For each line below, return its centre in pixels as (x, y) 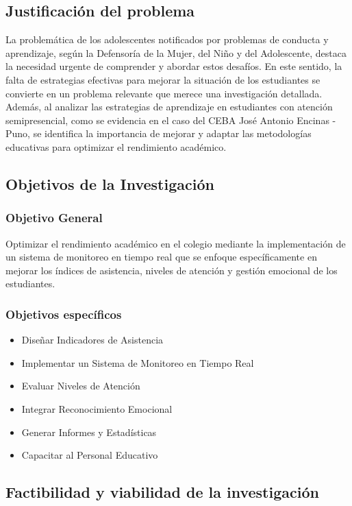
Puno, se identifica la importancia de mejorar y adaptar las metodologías (159, 133)
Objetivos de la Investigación (110, 183)
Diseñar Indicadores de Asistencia (92, 340)
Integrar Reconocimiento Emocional (97, 408)
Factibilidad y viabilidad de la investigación (162, 492)
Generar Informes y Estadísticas (89, 432)
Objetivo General (54, 218)
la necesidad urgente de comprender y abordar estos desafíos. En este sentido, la (174, 66)
